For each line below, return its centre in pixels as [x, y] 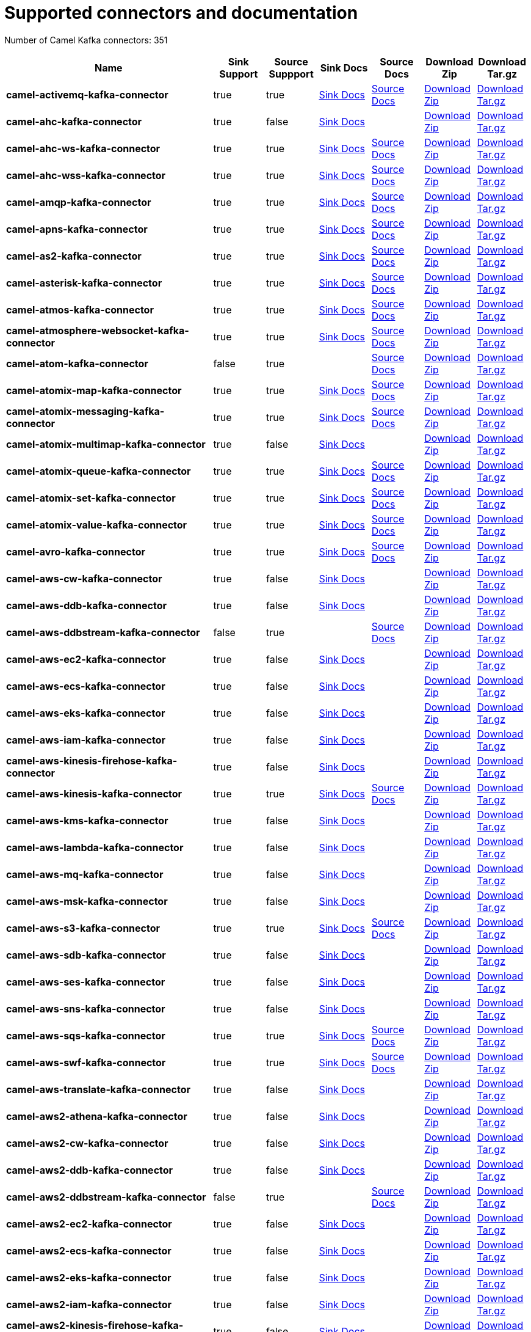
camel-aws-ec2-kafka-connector [86, 659]
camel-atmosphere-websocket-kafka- [98, 330]
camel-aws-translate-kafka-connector [98, 1089]
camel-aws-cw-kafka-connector [84, 578]
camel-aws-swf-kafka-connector [86, 1062]
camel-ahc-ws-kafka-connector [83, 148]
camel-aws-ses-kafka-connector [86, 982]
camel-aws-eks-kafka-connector [86, 713]
